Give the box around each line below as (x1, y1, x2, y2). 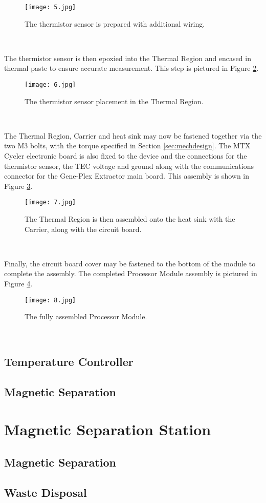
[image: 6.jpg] (25, 81, 76, 89)
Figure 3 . (4, 180, 33, 191)
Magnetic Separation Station (4, 419, 211, 440)
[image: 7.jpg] (25, 199, 76, 206)
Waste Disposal (4, 484, 87, 500)
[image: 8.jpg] (25, 296, 76, 304)
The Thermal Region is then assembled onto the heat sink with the (25, 214, 235, 224)
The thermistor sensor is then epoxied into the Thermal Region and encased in (4, 52, 251, 63)
